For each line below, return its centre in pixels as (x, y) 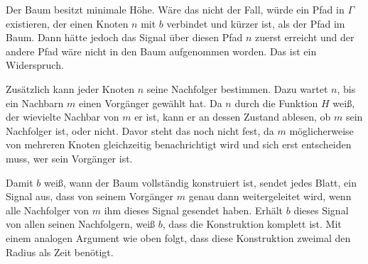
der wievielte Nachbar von (63, 117)
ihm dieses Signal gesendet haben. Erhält (194, 210)
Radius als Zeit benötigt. (60, 252)
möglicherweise (321, 130)
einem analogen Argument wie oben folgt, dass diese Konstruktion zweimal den (178, 237)
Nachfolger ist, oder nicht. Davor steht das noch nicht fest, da (140, 130)
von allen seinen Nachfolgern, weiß (81, 224)
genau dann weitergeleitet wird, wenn (270, 196)
